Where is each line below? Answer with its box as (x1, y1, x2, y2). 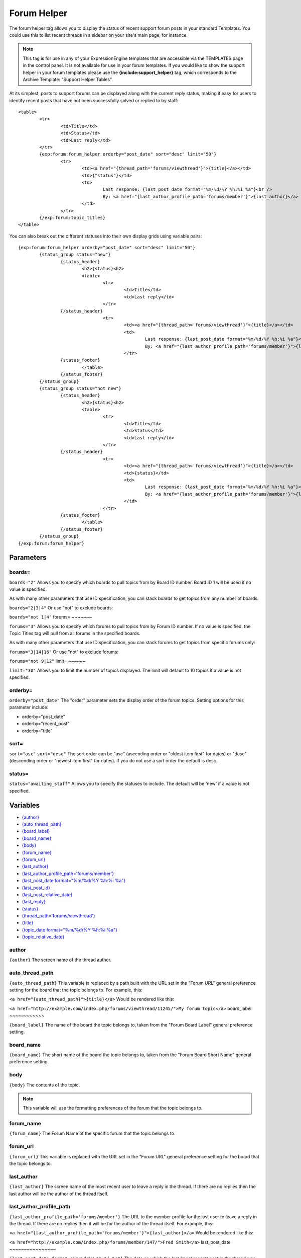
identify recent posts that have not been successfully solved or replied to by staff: (9, 97, 179, 103)
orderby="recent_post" (22, 721, 70, 727)
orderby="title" (22, 728, 53, 734)
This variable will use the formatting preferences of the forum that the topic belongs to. (23, 1105, 203, 1111)
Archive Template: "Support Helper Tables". (23, 76, 113, 83)
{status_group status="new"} (39, 252, 111, 258)
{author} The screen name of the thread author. (9, 957, 112, 963)
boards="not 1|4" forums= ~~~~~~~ (9, 614, 92, 620)
